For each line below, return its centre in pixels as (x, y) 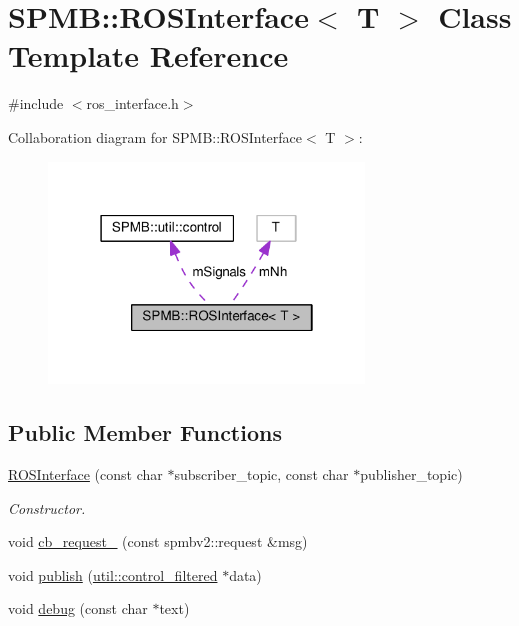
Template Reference (148, 55)
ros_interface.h (132, 103)
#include (36, 103)
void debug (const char (78, 608)
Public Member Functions (145, 432)
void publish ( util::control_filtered (113, 574)
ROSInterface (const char (85, 473)
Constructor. (47, 507)
